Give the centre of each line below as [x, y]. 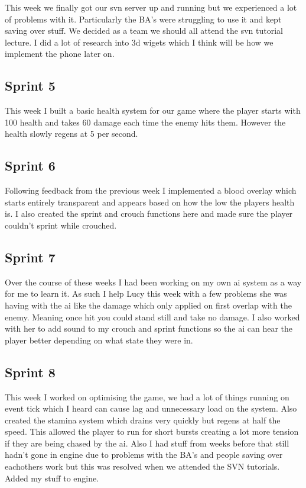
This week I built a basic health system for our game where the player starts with [153, 110]
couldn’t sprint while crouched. [61, 225]
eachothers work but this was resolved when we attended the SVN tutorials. [142, 466]
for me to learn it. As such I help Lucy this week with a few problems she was [146, 293]
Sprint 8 [30, 372]
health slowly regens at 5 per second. [71, 134]
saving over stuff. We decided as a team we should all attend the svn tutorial [144, 30]
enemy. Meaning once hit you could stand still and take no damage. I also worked [152, 317]
